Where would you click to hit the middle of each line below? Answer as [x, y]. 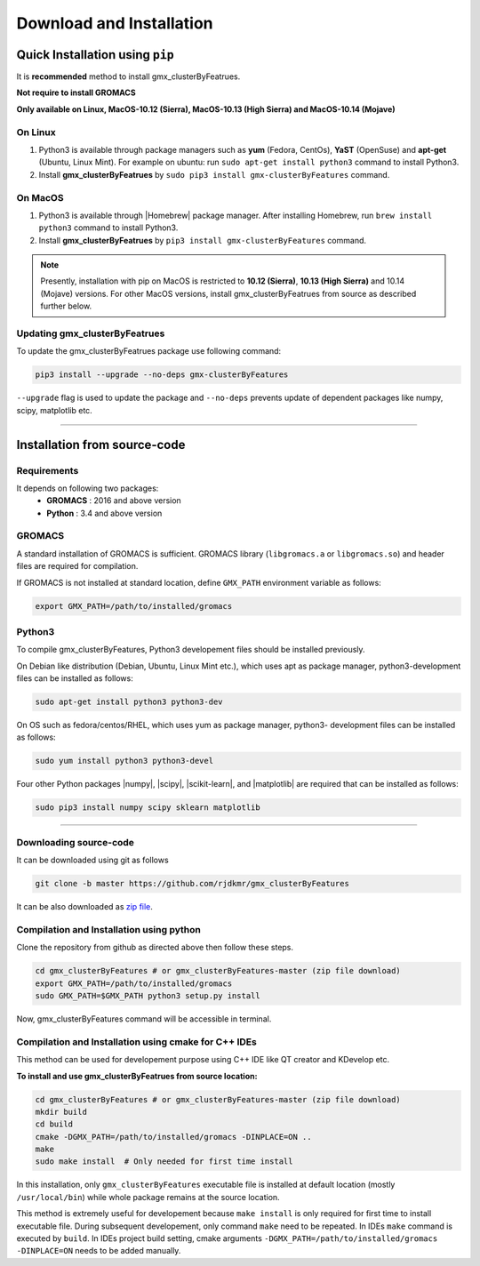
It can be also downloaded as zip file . [84, 907]
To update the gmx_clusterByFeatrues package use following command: [149, 351]
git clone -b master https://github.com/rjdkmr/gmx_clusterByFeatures [192, 884]
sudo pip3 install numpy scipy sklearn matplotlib [148, 808]
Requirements [48, 470]
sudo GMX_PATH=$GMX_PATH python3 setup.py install [148, 996]
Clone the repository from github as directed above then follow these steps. [155, 948]
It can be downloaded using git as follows [92, 860]
